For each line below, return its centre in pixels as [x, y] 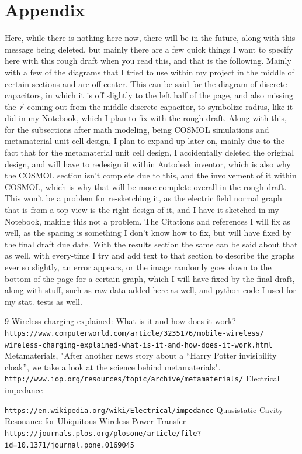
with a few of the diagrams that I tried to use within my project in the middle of [150, 72]
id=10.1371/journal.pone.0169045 [70, 445]
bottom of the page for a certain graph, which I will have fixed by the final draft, [150, 278]
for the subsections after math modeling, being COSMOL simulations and [137, 129]
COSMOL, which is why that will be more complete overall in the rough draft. [146, 186]
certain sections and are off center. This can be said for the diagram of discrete [146, 83]
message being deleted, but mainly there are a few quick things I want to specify [149, 49]
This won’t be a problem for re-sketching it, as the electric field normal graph [143, 198]
